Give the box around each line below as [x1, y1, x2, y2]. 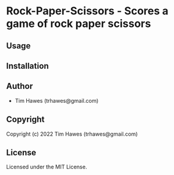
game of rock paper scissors [6, 17, 151, 30]
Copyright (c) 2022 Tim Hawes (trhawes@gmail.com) [6, 130, 138, 137]
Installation [6, 61, 49, 71]
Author [6, 81, 33, 91]
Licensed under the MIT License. [6, 163, 87, 171]
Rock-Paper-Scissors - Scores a [6, 4, 169, 18]
